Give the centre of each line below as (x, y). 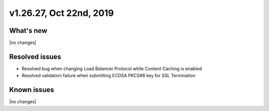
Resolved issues (35, 56)
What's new (28, 31)
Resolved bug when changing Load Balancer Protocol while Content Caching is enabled (112, 68)
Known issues (32, 90)
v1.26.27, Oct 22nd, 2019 (62, 13)
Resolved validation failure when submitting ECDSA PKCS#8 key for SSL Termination (109, 76)
